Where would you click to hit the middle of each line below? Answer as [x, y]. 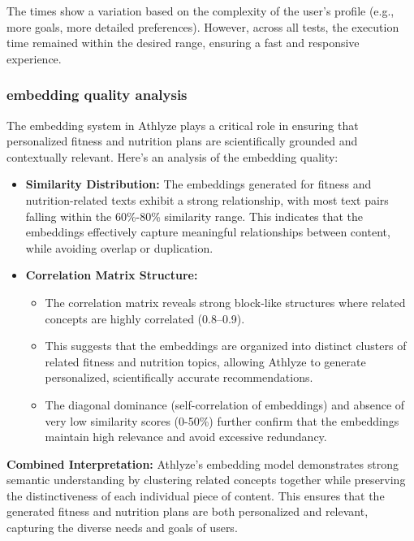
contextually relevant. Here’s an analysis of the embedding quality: [172, 156]
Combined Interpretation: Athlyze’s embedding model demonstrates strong [203, 463]
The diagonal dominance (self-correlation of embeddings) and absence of [225, 404]
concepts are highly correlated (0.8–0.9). [145, 318]
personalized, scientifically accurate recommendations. [179, 377]
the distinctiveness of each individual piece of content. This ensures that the [196, 495]
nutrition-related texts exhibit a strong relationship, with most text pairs [207, 199]
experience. [34, 58]
